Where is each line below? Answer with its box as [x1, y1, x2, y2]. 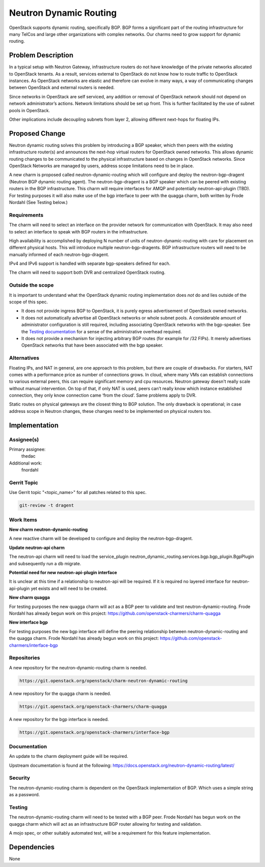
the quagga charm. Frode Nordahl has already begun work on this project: [9, 636, 159, 641]
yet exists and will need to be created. [30, 585, 108, 591]
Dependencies [9, 843, 55, 851]
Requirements [9, 211, 44, 218]
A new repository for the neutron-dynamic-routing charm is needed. [9, 665, 147, 670]
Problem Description [9, 51, 74, 59]
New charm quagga [9, 595, 50, 601]
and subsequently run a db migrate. [9, 560, 81, 566]
